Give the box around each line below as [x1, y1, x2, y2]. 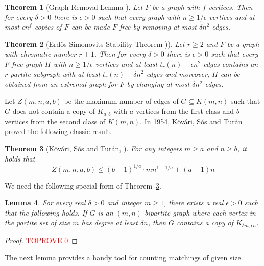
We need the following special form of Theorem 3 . [5, 180, 161, 191]
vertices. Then [208, 2, 253, 12]
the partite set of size [5, 217, 70, 228]
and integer [107, 197, 142, 208]
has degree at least [81, 217, 138, 228]
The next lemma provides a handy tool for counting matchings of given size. [5, 252, 243, 262]
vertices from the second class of [5, 116, 106, 126]
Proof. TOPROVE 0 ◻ [5, 234, 78, 245]
